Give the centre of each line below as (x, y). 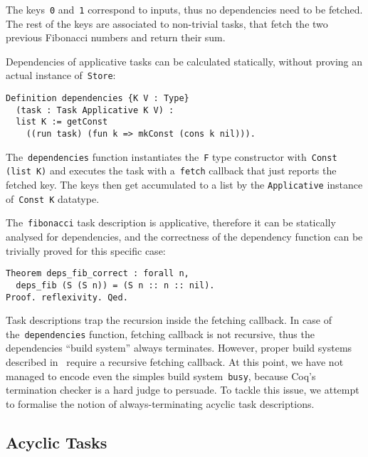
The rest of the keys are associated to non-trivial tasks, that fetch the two (167, 23)
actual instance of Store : (61, 75)
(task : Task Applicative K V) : (95, 110)
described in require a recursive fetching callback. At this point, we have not (175, 362)
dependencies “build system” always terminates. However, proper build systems (179, 348)
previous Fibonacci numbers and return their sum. (116, 37)
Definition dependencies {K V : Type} (98, 99)
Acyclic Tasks (57, 442)
